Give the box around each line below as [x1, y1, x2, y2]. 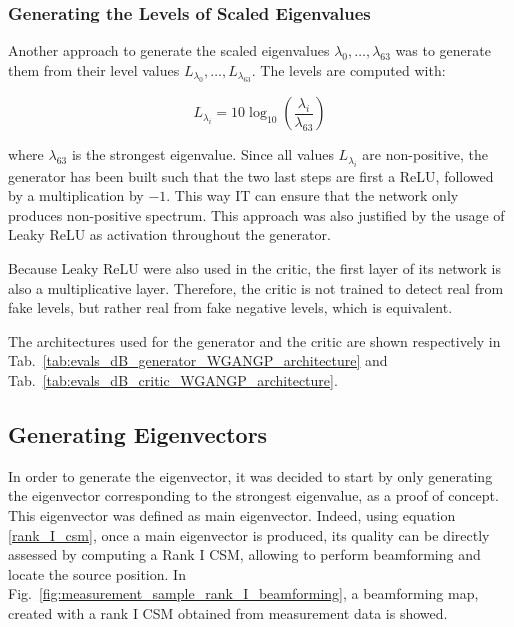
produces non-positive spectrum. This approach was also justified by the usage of [8, 204, 505, 225]
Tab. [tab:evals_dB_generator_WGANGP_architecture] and [8, 350, 388, 371]
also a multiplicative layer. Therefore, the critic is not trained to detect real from [8, 277, 504, 298]
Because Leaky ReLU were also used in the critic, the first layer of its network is [8, 258, 501, 278]
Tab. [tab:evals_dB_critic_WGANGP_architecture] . [8, 369, 338, 390]
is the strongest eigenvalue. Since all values [71, 144, 334, 165]
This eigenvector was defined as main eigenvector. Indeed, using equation [8, 504, 456, 525]
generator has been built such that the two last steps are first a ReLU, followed [8, 165, 494, 186]
